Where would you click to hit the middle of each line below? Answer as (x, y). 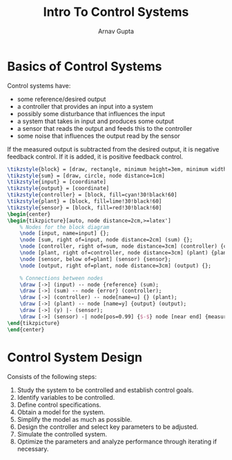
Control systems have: (39, 85)
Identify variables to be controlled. (66, 397)
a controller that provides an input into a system (85, 106)
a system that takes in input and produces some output (96, 121)
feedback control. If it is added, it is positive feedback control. (95, 156)
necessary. (33, 449)
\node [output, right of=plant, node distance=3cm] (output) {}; (116, 266)
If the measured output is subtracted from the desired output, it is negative (113, 149)
